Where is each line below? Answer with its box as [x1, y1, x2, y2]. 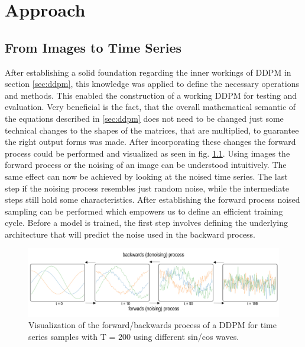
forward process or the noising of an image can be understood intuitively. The [5, 158, 287, 171]
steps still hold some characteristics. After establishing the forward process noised [5, 193, 300, 206]
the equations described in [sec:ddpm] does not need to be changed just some [5, 112, 284, 124]
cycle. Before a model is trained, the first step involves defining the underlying [5, 216, 288, 229]
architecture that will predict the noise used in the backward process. [5, 228, 255, 240]
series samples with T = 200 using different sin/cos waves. [28, 330, 239, 342]
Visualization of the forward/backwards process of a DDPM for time [28, 319, 277, 331]
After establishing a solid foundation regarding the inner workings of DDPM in [5, 66, 291, 78]
